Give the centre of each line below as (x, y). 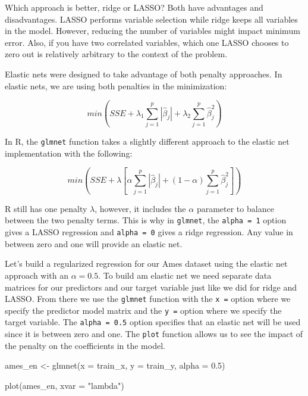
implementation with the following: (69, 153)
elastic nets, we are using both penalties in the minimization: (116, 85)
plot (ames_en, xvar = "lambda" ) (65, 385)
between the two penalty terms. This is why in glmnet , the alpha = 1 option (146, 220)
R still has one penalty (46, 208)
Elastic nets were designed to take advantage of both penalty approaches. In (144, 74)
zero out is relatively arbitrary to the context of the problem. (116, 54)
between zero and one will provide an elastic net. (94, 243)
